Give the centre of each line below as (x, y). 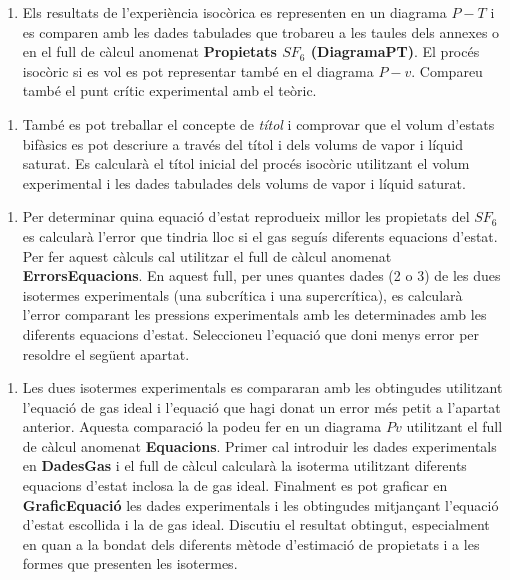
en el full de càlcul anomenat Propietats (149, 51)
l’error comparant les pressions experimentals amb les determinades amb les (254, 314)
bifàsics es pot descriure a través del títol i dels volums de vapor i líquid (242, 143)
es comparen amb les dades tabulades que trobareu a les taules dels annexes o (261, 31)
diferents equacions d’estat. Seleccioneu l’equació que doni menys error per (251, 333)
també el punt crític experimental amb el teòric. (169, 90)
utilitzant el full (454, 426)
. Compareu (447, 70)
